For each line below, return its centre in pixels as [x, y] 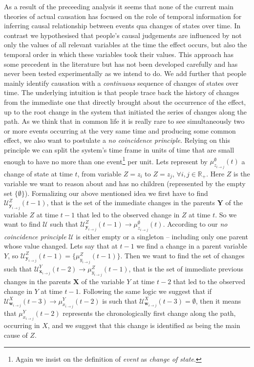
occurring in [22, 325]
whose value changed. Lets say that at [61, 246]
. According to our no [195, 224]
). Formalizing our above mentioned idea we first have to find [116, 193]
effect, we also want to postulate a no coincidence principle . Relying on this [117, 140]
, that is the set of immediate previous [186, 268]
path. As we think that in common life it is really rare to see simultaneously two [124, 121]
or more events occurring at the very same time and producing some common [120, 130]
